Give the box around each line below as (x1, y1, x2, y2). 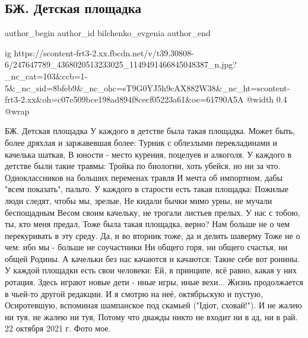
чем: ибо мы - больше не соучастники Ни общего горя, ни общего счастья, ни (5, 241, 288, 253)
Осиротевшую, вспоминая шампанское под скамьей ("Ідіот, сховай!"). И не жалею (5, 299, 302, 311)
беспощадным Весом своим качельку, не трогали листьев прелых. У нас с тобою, (5, 206, 300, 218)
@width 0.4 (246, 93, 287, 106)
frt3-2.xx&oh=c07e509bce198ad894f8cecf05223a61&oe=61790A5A (5, 93, 244, 106)
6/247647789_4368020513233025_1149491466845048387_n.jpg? (5, 58, 237, 71)
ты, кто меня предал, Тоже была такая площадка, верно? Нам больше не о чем (5, 218, 290, 230)
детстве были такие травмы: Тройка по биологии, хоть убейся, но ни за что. (5, 160, 281, 172)
